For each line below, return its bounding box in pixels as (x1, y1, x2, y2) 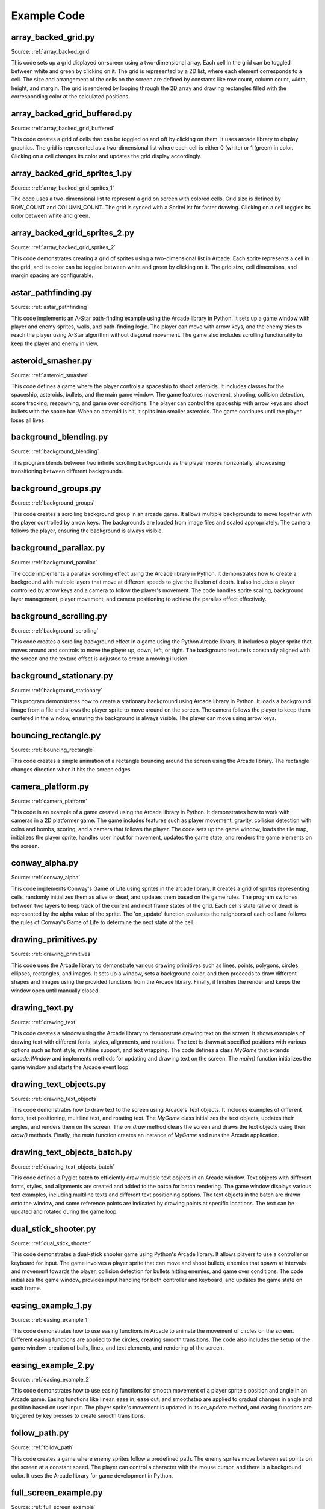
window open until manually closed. (11, 987, 101, 994)
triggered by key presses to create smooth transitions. (11, 1412, 146, 1420)
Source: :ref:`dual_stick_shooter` (11, 1239, 91, 1246)
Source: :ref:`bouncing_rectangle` (11, 746, 95, 753)
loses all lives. (11, 416, 46, 424)
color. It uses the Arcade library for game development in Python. (11, 1472, 173, 1479)
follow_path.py (11, 1428, 69, 1438)
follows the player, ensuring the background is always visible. (11, 527, 164, 534)
